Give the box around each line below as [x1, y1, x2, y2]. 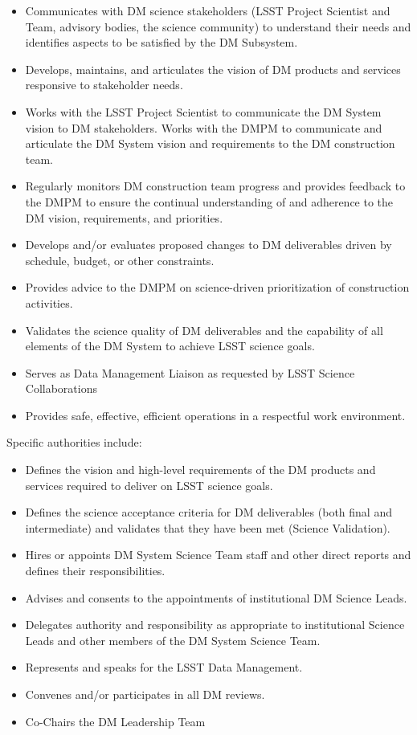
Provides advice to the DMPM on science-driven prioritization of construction [25, 279, 410, 296]
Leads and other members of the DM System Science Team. [25, 631, 321, 648]
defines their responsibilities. [25, 562, 166, 579]
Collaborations [25, 380, 97, 397]
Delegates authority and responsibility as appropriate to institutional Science [25, 616, 405, 633]
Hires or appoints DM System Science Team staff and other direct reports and [25, 546, 411, 563]
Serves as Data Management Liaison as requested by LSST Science [25, 364, 355, 381]
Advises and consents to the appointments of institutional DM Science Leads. [25, 589, 407, 606]
